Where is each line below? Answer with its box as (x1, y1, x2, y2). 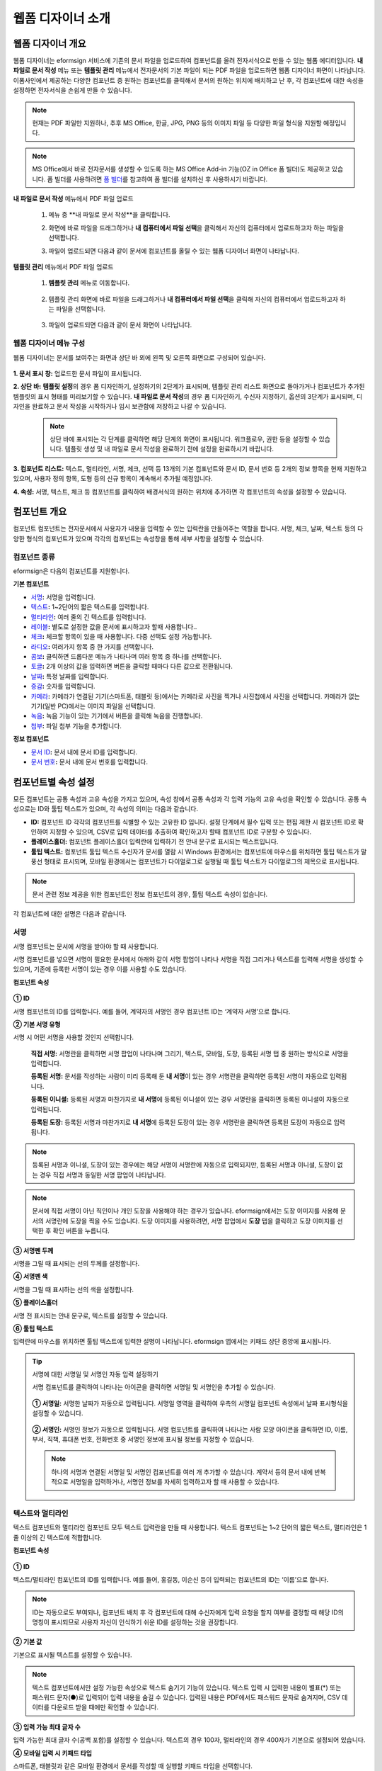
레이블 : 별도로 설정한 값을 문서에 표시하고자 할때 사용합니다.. (30, 622, 197, 630)
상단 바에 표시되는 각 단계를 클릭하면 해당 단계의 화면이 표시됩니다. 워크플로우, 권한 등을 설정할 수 (50, 434, 318, 443)
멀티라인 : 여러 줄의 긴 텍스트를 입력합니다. (30, 613, 146, 621)
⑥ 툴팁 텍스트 (13, 1324, 54, 1333)
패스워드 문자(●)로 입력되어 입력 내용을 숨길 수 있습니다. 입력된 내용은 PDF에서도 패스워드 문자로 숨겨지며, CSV (32, 1693, 341, 1702)
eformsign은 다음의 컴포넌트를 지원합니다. (13, 567, 130, 575)
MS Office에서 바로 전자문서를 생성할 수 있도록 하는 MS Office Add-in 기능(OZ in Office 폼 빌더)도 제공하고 (32, 165, 330, 174)
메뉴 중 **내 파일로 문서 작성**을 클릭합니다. (48, 210, 170, 219)
